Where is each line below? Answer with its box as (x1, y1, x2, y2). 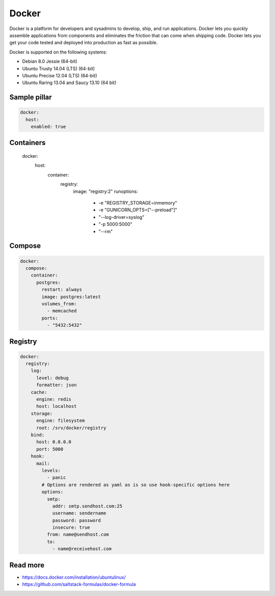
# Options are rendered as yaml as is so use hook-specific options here (41, 481, 230, 488)
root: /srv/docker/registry (36, 425, 106, 431)
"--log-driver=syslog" (98, 214, 145, 220)
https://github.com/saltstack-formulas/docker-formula (22, 581, 136, 587)
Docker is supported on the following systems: (9, 49, 107, 55)
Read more (9, 560, 45, 570)
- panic (46, 475, 66, 480)
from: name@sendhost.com (46, 532, 109, 537)
